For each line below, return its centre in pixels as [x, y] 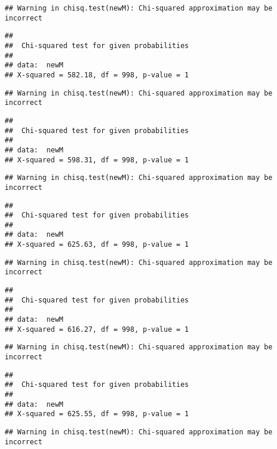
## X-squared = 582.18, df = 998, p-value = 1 [97, 75]
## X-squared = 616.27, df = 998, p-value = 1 [97, 329]
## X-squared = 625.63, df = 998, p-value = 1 [97, 245]
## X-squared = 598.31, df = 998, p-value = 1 [97, 160]
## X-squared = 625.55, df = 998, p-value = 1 [97, 414]
